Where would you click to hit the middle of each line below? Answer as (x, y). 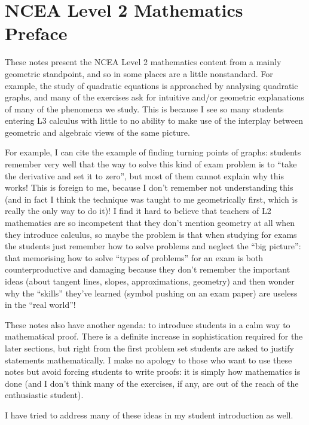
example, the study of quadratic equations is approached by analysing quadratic (152, 85)
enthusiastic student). (44, 395)
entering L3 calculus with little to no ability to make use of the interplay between (154, 120)
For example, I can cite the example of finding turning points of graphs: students (153, 152)
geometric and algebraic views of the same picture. (97, 132)
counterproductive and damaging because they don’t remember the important (148, 269)
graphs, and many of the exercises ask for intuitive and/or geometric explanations (154, 97)
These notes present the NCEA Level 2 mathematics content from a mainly (143, 62)
